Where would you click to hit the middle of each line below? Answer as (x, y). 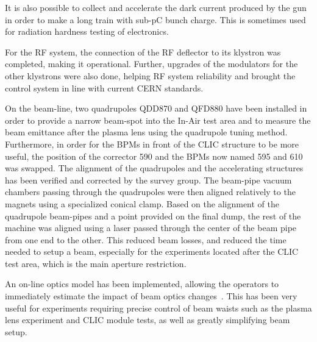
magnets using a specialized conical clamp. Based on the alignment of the (142, 203)
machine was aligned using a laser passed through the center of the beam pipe (151, 228)
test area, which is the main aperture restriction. (96, 263)
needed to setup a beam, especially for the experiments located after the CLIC (152, 251)
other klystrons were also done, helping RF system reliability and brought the (150, 75)
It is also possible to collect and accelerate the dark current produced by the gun (156, 7)
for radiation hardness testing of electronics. (87, 31)
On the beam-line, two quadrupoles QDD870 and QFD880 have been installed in (156, 108)
